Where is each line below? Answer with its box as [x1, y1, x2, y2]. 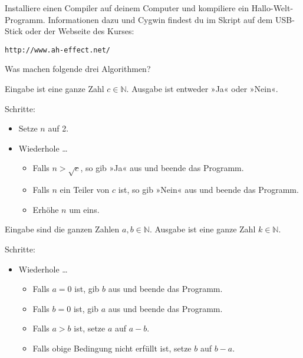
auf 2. [48, 122, 69, 134]
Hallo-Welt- [251, 2, 294, 14]
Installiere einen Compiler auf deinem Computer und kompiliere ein [5, 2, 249, 14]
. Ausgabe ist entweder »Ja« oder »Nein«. [126, 83, 278, 95]
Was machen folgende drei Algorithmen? [5, 63, 151, 75]
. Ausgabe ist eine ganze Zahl [149, 223, 256, 235]
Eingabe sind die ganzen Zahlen [5, 223, 120, 235]
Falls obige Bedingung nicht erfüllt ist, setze [32, 341, 192, 354]
